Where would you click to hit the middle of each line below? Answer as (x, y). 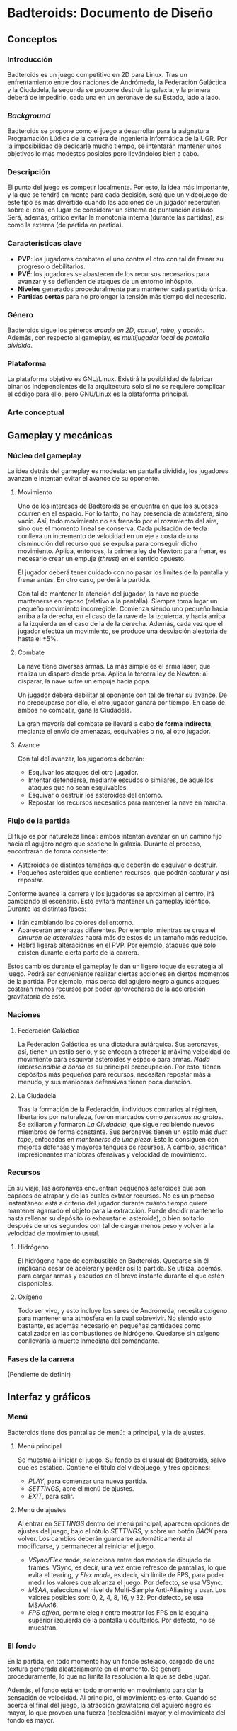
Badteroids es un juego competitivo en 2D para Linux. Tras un (97, 74)
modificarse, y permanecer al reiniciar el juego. (86, 1546)
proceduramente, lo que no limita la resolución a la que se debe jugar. (109, 1676)
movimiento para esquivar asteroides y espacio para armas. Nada (114, 1059)
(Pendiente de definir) (39, 1375)
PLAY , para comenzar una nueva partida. (88, 1481)
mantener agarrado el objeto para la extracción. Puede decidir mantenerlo (115, 1210)
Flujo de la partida (39, 821)
